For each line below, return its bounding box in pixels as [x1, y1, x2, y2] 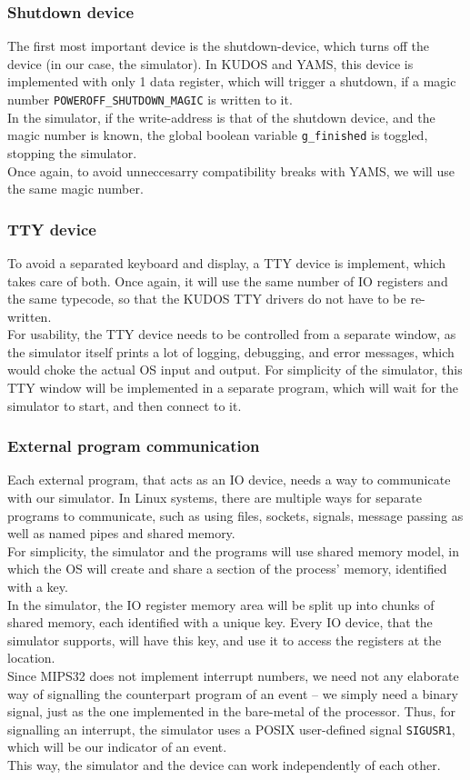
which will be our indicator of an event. [7, 737, 227, 756]
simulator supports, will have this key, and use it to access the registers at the [7, 630, 442, 649]
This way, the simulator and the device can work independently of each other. [7, 755, 441, 775]
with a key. [7, 577, 68, 596]
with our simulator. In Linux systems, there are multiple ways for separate [7, 488, 422, 507]
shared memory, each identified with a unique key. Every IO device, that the [7, 613, 433, 632]
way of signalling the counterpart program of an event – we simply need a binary [7, 684, 458, 703]
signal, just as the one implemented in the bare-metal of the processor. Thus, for [7, 702, 455, 721]
